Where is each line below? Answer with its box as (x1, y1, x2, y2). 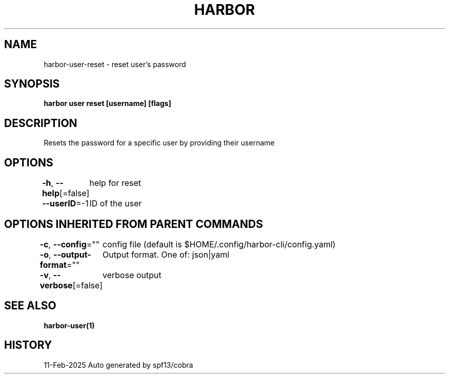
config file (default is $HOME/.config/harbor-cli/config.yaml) (103, 239, 336, 249)
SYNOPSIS (4, 77, 60, 91)
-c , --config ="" (39, 239, 100, 249)
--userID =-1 (42, 198, 89, 209)
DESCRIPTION (4, 116, 77, 130)
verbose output (103, 269, 161, 280)
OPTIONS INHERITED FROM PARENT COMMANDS (4, 217, 263, 230)
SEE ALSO (4, 299, 56, 312)
